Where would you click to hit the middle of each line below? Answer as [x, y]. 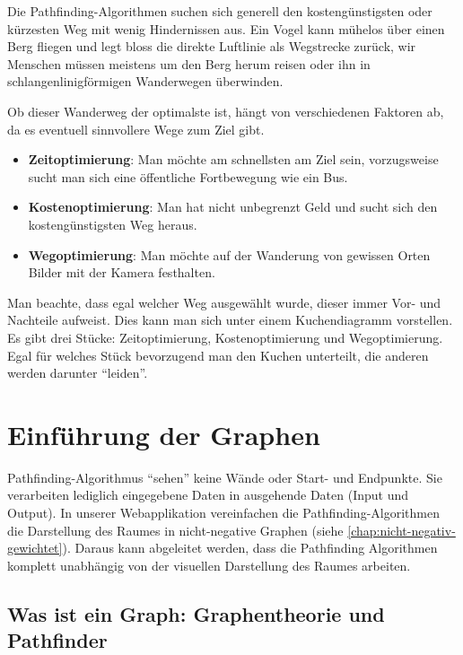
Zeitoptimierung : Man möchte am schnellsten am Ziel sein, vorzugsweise [233, 159]
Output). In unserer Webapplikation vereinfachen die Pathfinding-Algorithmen [223, 512]
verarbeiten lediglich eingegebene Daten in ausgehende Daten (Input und [208, 495]
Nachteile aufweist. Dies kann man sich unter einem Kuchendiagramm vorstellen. [230, 320]
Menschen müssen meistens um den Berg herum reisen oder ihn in [189, 63]
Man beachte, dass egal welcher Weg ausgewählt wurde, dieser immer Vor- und [224, 302]
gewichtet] [35, 548]
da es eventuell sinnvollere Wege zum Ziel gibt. [136, 129]
